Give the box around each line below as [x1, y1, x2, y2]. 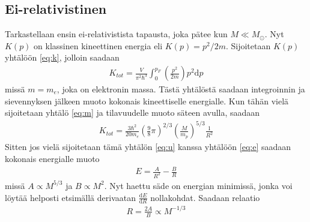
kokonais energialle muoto [5, 152, 100, 164]
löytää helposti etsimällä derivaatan [5, 191, 136, 203]
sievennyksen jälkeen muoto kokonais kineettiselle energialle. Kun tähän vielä [5, 94, 289, 107]
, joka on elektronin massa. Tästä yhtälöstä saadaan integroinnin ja [56, 83, 305, 95]
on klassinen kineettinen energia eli [34, 39, 163, 52]
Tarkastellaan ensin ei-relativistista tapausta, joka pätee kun [5, 28, 228, 40]
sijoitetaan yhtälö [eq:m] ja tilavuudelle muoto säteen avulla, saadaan [5, 106, 260, 119]
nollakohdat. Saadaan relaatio [150, 191, 260, 203]
